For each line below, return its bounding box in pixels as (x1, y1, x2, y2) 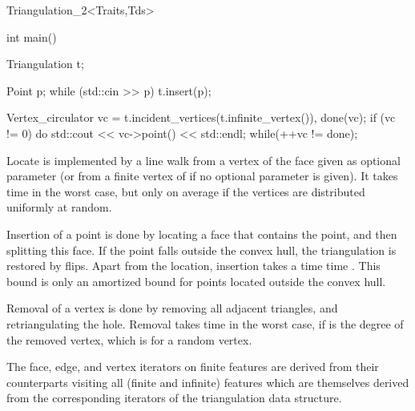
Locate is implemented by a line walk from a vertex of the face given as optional (6, 151, 401, 168)
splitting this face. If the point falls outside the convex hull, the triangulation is (6, 241, 397, 258)
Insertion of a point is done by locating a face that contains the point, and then (6, 225, 397, 242)
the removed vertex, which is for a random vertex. (6, 331, 252, 348)
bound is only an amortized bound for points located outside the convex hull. (6, 272, 386, 289)
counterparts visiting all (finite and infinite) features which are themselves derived (6, 373, 409, 390)
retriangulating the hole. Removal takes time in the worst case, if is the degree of (6, 315, 404, 332)
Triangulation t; (6, 55, 84, 72)
